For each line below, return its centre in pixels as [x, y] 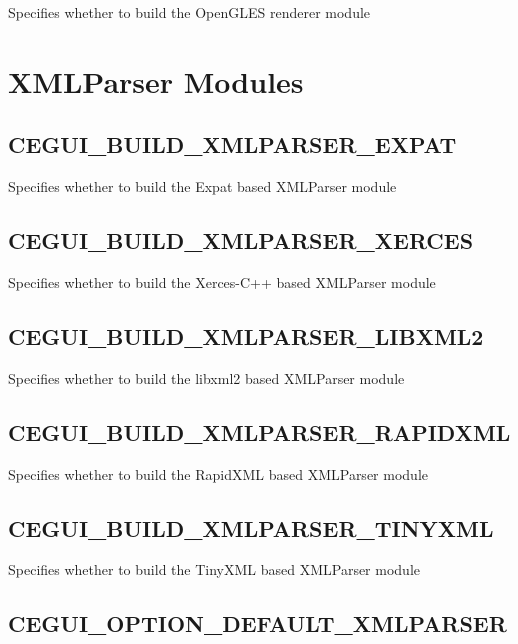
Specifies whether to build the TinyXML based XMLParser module [214, 569]
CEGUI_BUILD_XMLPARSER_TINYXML [251, 527]
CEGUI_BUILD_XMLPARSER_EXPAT [232, 144]
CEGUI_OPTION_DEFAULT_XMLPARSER [257, 623]
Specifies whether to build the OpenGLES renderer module [189, 12]
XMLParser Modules [156, 80]
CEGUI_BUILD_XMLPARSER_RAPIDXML [259, 431]
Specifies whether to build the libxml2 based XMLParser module [206, 377]
